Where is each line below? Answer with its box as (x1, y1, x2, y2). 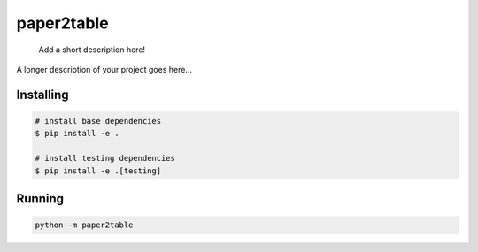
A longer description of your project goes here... (16, 64, 192, 74)
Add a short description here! (38, 44, 146, 55)
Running (16, 191, 65, 206)
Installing (16, 87, 70, 102)
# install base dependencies (35, 116, 162, 126)
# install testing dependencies (35, 153, 176, 164)
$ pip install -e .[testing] (35, 165, 162, 176)
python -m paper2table (35, 220, 134, 230)
